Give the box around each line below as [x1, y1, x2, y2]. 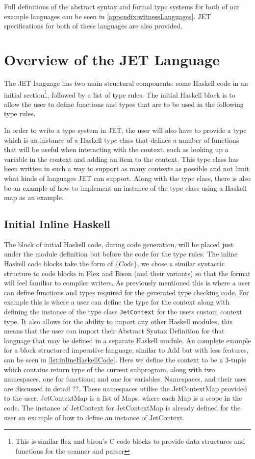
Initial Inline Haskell [4, 216, 111, 231]
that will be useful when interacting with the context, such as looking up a [4, 144, 229, 154]
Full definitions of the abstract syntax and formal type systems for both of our [4, 1, 240, 11]
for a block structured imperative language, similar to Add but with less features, [4, 345, 249, 355]
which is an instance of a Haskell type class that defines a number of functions [4, 134, 239, 145]
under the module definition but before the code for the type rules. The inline [4, 249, 238, 259]
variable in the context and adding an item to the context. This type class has [4, 153, 239, 164]
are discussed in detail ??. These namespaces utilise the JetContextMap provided [4, 383, 247, 393]
